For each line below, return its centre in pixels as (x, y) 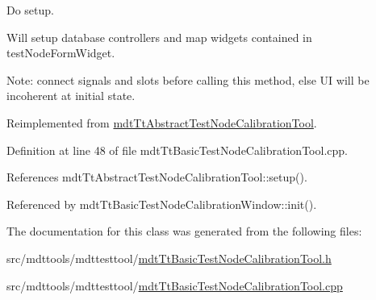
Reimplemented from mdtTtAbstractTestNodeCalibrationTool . (162, 122)
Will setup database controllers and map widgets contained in (159, 37)
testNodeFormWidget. (61, 53)
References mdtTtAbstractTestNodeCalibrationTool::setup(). (157, 177)
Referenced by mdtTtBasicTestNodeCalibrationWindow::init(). (162, 204)
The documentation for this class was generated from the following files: (184, 231)
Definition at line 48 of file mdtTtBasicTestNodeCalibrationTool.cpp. (177, 150)
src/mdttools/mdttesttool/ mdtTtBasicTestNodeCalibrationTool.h (169, 258)
